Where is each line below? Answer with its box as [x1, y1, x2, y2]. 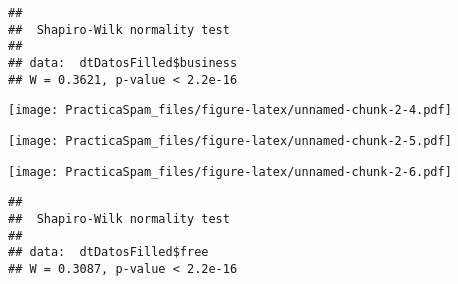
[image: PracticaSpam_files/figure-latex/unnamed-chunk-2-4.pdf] [8, 103, 452, 118]
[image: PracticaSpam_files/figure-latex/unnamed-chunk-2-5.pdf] [8, 133, 452, 148]
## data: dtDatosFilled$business [8, 55, 238, 70]
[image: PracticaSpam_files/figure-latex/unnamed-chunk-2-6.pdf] [8, 164, 452, 179]
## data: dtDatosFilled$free [8, 245, 209, 260]
